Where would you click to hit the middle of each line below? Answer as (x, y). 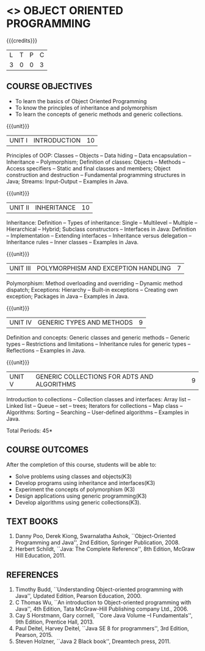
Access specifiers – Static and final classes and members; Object (88, 168)
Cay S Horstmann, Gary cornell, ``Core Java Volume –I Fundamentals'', (104, 616)
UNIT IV (21, 322)
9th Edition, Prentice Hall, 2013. (55, 622)
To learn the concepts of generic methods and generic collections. (99, 114)
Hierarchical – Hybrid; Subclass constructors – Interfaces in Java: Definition (101, 229)
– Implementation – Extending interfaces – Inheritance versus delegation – (99, 235)
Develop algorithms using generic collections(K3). (78, 502)
